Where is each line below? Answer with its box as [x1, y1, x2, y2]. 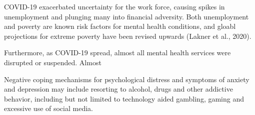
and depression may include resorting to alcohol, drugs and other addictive [4, 84, 233, 94]
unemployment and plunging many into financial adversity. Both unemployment [4, 11, 249, 21]
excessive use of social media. [4, 103, 93, 114]
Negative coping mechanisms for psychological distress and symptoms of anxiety [4, 74, 249, 84]
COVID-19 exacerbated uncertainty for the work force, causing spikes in [4, 1, 225, 11]
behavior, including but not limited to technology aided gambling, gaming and [4, 93, 244, 104]
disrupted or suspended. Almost [4, 57, 101, 67]
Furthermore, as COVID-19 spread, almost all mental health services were [4, 47, 231, 58]
